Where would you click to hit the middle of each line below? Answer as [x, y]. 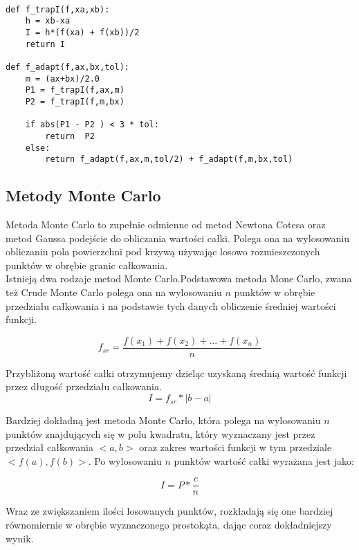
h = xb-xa [48, 21]
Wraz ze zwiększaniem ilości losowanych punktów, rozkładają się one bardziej [169, 511]
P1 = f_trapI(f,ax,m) [75, 90]
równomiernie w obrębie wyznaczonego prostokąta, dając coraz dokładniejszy [169, 525]
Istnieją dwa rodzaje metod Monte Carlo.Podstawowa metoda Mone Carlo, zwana [179, 278]
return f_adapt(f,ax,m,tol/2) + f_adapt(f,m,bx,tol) [169, 159]
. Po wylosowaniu [125, 460]
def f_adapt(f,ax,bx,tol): [67, 67]
